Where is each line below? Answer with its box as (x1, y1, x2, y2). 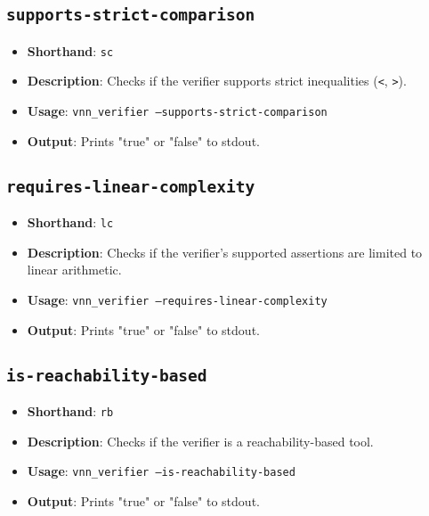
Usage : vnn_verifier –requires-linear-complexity (27, 290, 328, 308)
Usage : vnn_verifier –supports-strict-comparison (27, 102, 328, 120)
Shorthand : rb (27, 402, 114, 420)
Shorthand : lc (27, 213, 114, 232)
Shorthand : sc (27, 41, 114, 60)
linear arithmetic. (27, 260, 122, 279)
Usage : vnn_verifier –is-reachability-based (27, 462, 295, 480)
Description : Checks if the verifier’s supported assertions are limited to (27, 242, 423, 261)
